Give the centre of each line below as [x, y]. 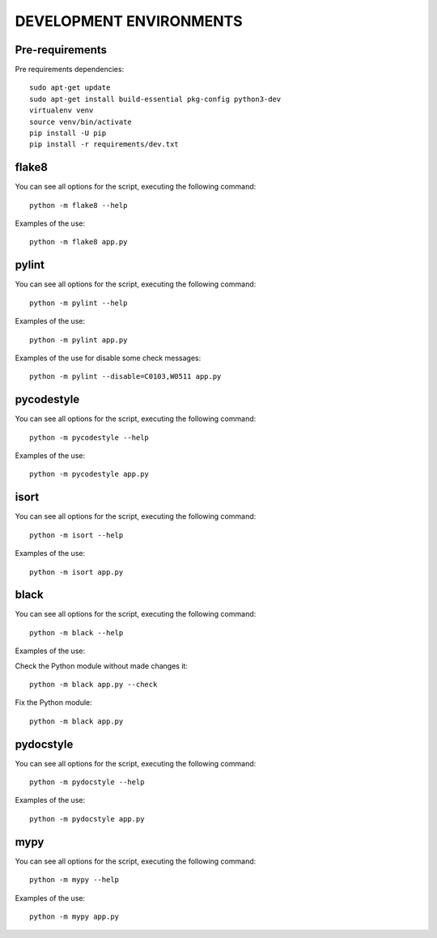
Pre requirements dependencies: [70, 70]
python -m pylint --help [78, 303]
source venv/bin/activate [81, 122]
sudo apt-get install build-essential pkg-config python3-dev [155, 99]
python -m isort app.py [76, 572]
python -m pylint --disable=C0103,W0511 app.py [125, 377]
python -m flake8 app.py [78, 242]
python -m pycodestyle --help [89, 437]
